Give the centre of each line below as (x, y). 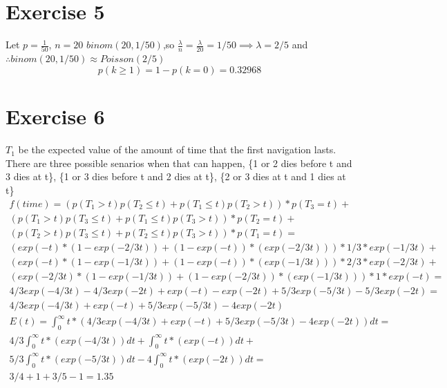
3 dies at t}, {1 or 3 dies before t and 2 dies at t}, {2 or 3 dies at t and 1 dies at (176, 176)
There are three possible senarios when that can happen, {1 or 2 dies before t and (179, 163)
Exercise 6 (55, 116)
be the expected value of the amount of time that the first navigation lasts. (177, 149)
